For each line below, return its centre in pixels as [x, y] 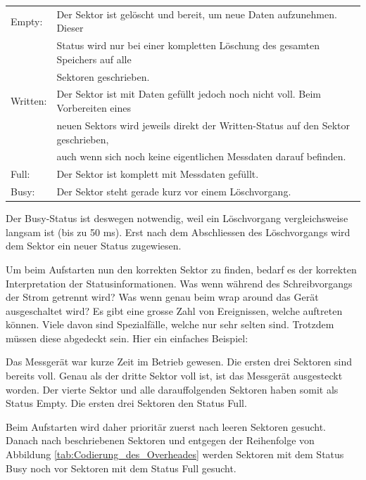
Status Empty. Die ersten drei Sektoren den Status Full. [126, 403]
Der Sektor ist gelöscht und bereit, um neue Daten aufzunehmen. [197, 14]
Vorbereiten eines [94, 108]
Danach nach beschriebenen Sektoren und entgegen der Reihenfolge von [160, 440]
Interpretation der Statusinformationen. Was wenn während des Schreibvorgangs [179, 283]
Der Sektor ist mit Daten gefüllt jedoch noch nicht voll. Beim [189, 94]
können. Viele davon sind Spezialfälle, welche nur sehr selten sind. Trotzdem [170, 324]
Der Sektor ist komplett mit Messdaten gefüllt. [158, 174]
